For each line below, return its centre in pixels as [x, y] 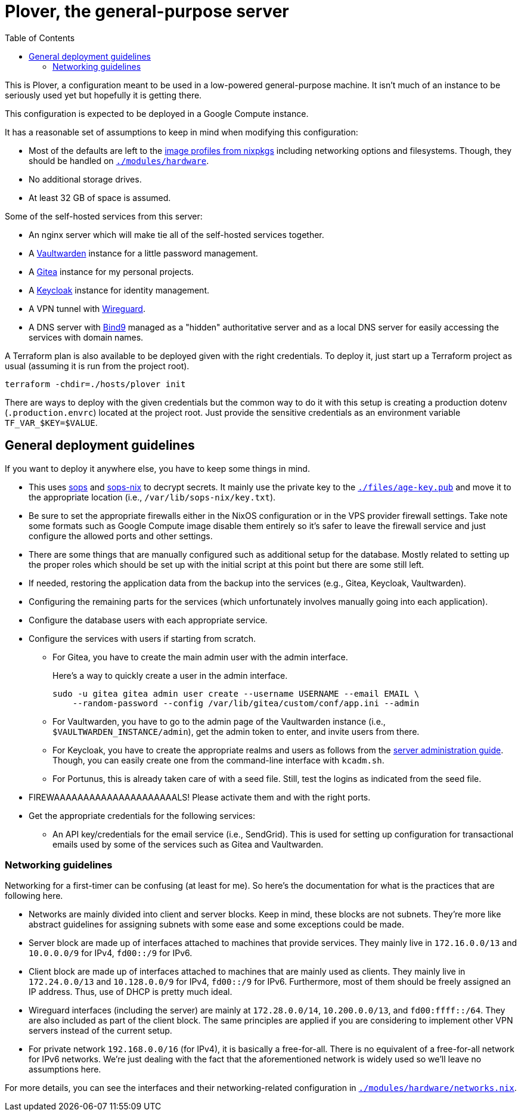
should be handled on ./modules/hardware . [119, 160]
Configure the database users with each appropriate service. [148, 620]
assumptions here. [65, 1069]
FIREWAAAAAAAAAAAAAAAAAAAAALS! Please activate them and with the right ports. [200, 797]
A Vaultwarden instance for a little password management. [143, 253]
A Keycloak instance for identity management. [119, 290]
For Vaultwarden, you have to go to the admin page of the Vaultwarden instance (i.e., [219, 721]
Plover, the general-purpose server [147, 11]
